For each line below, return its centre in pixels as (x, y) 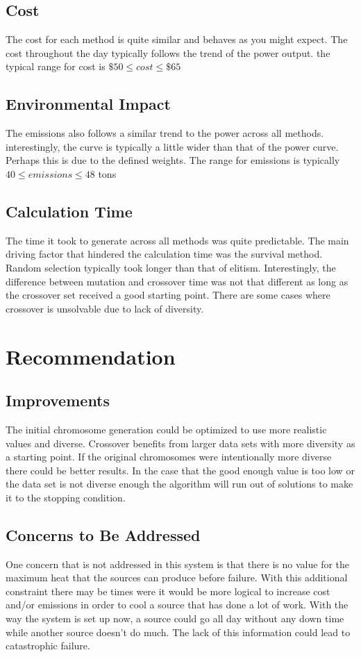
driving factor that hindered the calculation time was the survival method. (164, 254)
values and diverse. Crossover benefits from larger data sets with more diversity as (180, 443)
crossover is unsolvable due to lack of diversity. (105, 308)
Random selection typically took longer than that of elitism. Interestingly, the (171, 267)
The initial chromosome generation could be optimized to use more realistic (166, 429)
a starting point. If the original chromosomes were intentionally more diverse (169, 457)
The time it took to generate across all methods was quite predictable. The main (177, 240)
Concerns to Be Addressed (103, 534)
